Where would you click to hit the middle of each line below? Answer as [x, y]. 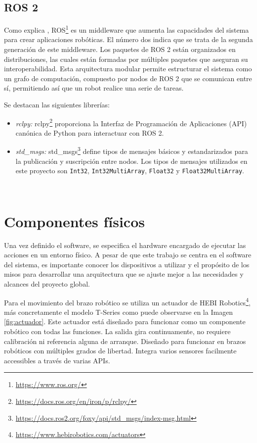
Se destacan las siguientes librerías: [57, 105]
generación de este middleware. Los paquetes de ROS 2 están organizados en [120, 49]
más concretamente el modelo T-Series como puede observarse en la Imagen [119, 312]
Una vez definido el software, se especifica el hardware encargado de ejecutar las [125, 245]
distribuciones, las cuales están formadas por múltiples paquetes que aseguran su [126, 59]
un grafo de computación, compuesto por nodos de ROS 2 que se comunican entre [128, 78]
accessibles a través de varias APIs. [57, 360]
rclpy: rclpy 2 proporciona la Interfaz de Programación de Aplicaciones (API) [131, 122]
